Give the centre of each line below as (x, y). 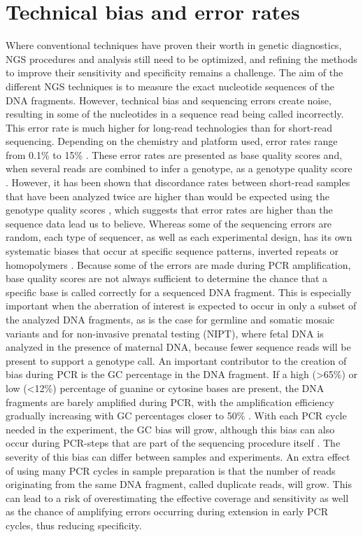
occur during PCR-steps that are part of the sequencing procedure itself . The (173, 443)
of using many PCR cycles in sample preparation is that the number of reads (171, 470)
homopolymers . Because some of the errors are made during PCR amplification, (178, 264)
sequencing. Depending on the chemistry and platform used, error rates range (172, 141)
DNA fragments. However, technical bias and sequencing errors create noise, (169, 100)
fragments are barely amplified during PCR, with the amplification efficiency (170, 402)
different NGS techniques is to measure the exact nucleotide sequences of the (170, 86)
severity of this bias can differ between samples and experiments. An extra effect (178, 456)
